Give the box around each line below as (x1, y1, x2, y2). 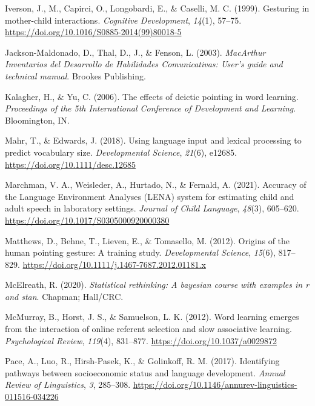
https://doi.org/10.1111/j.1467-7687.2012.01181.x (22, 258, 206, 270)
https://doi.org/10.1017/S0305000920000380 (5, 213, 170, 226)
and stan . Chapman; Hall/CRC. (5, 290, 124, 302)
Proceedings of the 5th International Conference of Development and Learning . (5, 102, 296, 115)
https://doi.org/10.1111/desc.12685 (5, 158, 136, 170)
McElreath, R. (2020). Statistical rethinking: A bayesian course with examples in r (5, 278, 310, 291)
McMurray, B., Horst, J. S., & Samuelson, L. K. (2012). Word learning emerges (5, 310, 299, 323)
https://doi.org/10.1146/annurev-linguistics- (133, 378, 297, 391)
